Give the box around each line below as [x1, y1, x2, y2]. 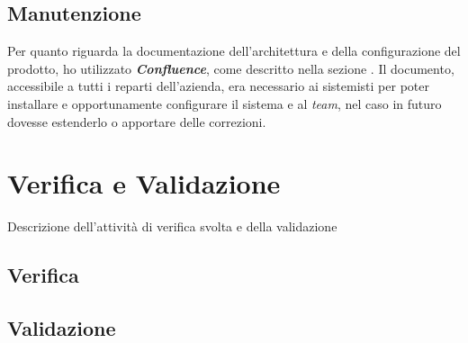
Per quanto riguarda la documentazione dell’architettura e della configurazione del [7, 41, 461, 60]
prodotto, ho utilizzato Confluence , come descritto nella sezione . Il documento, [7, 59, 454, 77]
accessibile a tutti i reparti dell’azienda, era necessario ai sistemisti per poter [7, 77, 429, 95]
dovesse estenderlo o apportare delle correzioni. [7, 112, 266, 131]
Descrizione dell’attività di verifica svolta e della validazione [7, 217, 337, 236]
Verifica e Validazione [7, 165, 281, 202]
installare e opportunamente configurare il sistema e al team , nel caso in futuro [7, 94, 442, 113]
